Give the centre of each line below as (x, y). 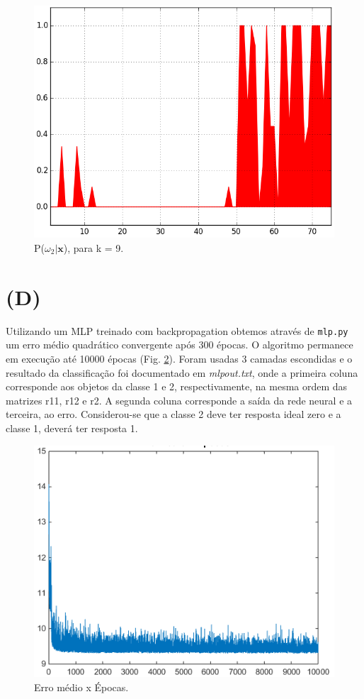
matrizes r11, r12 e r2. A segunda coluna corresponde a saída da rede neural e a (179, 400)
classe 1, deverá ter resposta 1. (72, 428)
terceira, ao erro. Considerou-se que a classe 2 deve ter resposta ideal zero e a (174, 414)
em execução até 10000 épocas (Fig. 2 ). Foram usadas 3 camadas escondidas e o (179, 358)
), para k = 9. (93, 248)
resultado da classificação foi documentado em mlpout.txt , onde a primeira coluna (182, 372)
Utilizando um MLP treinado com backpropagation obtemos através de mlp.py (177, 330)
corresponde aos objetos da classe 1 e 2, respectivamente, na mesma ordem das (177, 386)
